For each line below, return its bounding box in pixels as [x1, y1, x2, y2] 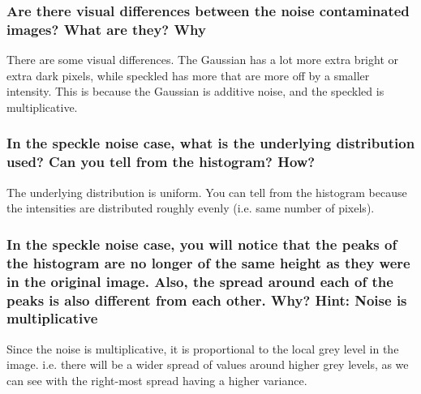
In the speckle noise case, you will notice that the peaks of [6, 233, 397, 254]
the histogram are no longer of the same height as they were [6, 252, 410, 272]
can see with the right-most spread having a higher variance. [6, 371, 307, 388]
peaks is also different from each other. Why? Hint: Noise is [6, 289, 407, 310]
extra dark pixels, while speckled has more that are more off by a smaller [6, 66, 370, 84]
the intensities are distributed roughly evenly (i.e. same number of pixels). [6, 199, 375, 216]
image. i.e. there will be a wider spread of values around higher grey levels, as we [6, 356, 409, 373]
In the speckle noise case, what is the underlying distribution [6, 133, 415, 153]
